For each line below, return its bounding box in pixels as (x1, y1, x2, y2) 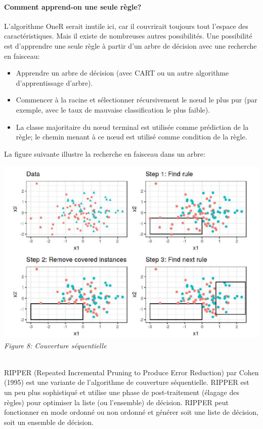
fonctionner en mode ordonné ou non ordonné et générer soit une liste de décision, (4, 407, 258, 417)
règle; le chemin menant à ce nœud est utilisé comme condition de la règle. (16, 131, 247, 142)
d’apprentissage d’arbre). (16, 77, 93, 88)
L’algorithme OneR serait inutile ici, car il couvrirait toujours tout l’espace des (4, 20, 248, 31)
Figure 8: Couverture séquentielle (4, 340, 107, 350)
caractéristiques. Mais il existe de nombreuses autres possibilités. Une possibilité (4, 30, 252, 41)
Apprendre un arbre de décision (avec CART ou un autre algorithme (16, 67, 229, 78)
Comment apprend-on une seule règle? (4, 1, 142, 12)
